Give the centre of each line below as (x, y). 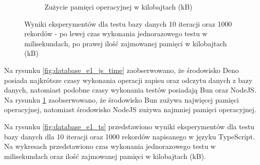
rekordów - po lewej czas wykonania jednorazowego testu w (116, 33)
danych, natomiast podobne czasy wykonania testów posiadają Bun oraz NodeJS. (130, 90)
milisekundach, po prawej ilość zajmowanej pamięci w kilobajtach (126, 43)
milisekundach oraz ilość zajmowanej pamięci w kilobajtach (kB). (105, 156)
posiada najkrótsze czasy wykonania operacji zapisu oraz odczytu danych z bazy (128, 80)
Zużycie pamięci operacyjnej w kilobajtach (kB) (119, 7)
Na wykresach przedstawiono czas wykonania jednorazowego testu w (110, 146)
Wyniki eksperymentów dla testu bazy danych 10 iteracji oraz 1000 (128, 23)
